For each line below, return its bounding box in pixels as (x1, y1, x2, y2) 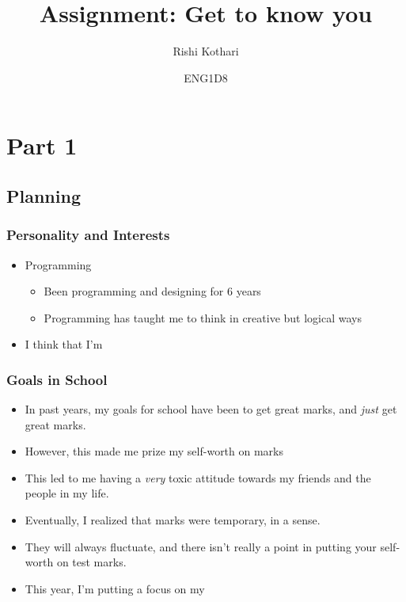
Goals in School (6, 369, 108, 389)
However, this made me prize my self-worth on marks (25, 443, 284, 459)
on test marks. (56, 554, 127, 570)
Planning (6, 183, 81, 208)
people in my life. (25, 485, 109, 501)
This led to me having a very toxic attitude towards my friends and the (25, 469, 371, 486)
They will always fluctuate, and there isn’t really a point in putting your (25, 538, 377, 554)
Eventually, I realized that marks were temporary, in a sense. (25, 512, 321, 528)
